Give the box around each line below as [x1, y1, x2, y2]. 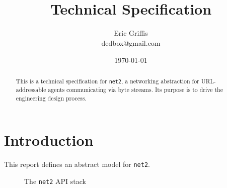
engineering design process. [16, 93, 87, 102]
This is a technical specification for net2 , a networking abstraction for [16, 76, 199, 85]
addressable [16, 85, 46, 94]
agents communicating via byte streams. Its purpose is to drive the [48, 85, 223, 94]
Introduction [4, 130, 94, 150]
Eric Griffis [114, 28, 148, 38]
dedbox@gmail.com [101, 37, 161, 48]
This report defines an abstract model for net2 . [4, 159, 150, 169]
